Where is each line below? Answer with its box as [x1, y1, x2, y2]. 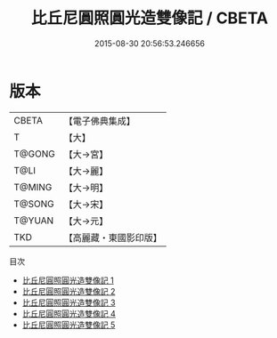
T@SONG [13, 197, 55, 210]
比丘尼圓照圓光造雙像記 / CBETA [30, 8, 269, 28]
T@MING [13, 181, 53, 193]
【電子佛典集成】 [63, 115, 135, 127]
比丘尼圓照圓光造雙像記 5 [21, 319, 116, 330]
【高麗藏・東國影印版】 [63, 231, 162, 244]
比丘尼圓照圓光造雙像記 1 [21, 275, 114, 286]
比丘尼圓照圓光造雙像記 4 [21, 308, 116, 318]
